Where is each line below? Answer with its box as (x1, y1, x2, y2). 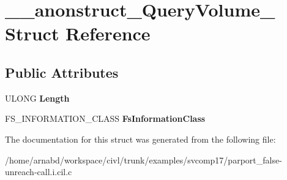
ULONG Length (5, 91, 70, 104)
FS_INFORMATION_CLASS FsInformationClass (5, 112, 206, 125)
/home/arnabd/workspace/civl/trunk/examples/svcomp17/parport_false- (5, 153, 282, 166)
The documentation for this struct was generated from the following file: (5, 132, 276, 145)
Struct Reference (5, 21, 151, 46)
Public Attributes (5, 62, 119, 81)
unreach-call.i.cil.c (5, 165, 72, 178)
